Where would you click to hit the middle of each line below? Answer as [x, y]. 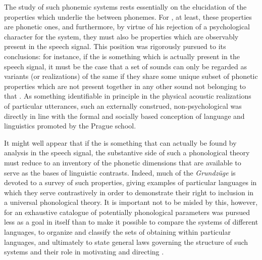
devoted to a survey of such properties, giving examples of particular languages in [130, 182]
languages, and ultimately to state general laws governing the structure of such [126, 242]
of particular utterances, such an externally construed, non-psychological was [123, 105]
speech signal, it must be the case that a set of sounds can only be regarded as [125, 66]
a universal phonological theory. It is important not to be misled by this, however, [131, 202]
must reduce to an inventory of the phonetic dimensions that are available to [123, 162]
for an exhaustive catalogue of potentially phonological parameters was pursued [127, 212]
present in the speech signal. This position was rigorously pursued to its [115, 46]
